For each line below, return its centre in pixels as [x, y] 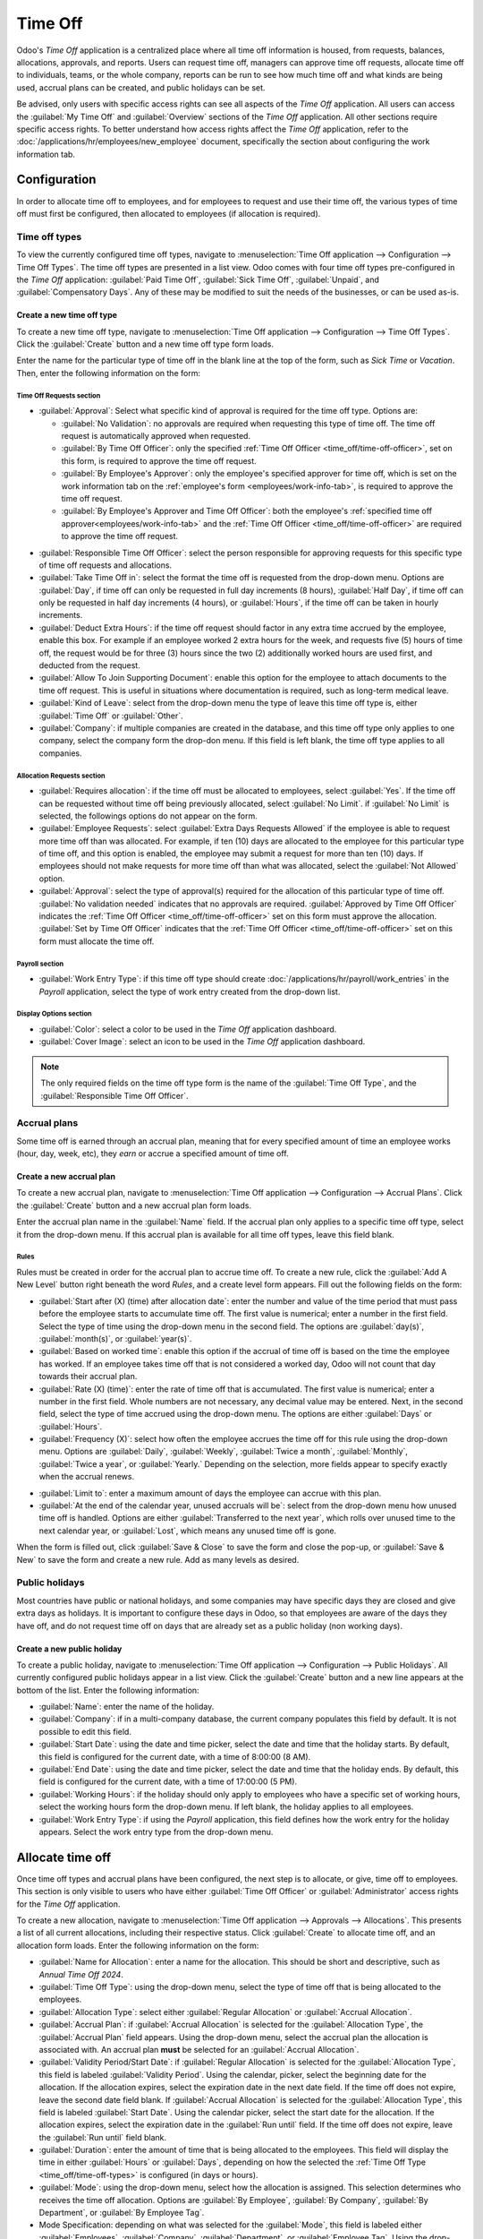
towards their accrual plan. [88, 1377]
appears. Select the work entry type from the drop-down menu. [156, 1832]
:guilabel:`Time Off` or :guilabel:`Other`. [111, 716]
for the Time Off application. [68, 1904]
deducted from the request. [89, 665]
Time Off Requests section [59, 395]
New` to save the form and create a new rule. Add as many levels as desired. [158, 1559]
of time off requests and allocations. [106, 565]
